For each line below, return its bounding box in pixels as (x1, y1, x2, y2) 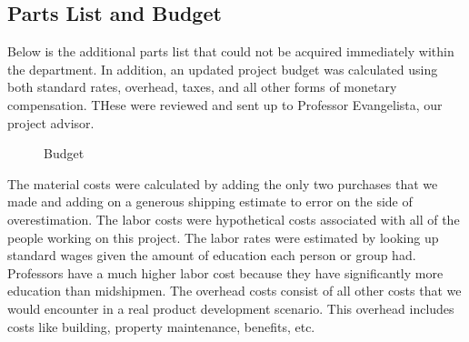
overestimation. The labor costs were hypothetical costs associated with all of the (7, 209, 460, 228)
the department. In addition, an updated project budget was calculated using (7, 59, 438, 78)
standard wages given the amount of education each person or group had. (7, 246, 416, 265)
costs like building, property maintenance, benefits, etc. (7, 317, 315, 336)
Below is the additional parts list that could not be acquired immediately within (7, 42, 454, 61)
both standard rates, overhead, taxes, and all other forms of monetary (7, 77, 397, 96)
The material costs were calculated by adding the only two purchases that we (7, 174, 438, 193)
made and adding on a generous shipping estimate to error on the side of (7, 192, 413, 211)
